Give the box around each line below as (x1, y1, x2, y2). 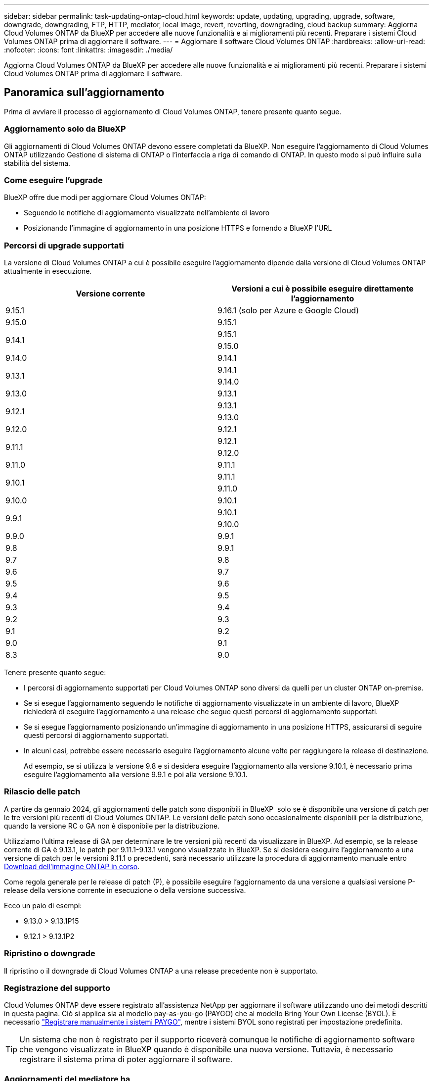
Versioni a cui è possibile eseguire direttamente (231, 284, 414, 294)
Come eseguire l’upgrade (4, 175, 103, 185)
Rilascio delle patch (4, 786, 81, 797)
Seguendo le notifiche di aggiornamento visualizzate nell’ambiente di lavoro (24, 208, 270, 217)
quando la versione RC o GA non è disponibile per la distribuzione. (4, 821, 219, 830)
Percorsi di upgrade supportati (4, 240, 124, 250)
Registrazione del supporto (4, 983, 111, 993)
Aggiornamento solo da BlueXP (4, 124, 126, 134)
